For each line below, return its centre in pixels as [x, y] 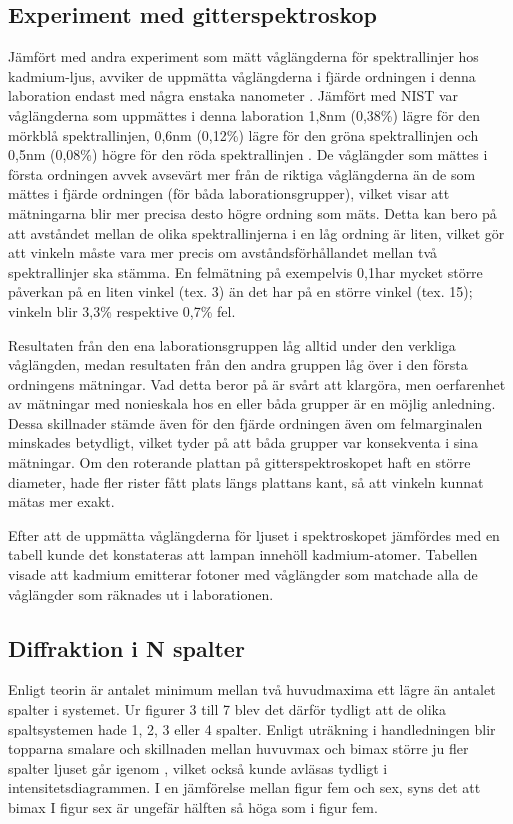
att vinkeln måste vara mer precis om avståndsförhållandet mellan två [223, 252]
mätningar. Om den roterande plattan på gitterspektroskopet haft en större [239, 462]
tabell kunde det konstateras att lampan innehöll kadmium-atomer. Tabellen [243, 554]
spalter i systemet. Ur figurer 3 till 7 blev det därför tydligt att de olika [227, 709]
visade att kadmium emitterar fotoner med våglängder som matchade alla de [243, 574]
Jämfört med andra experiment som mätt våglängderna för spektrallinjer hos [243, 56]
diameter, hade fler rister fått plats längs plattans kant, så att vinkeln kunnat [246, 481]
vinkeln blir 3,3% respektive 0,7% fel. [122, 310]
